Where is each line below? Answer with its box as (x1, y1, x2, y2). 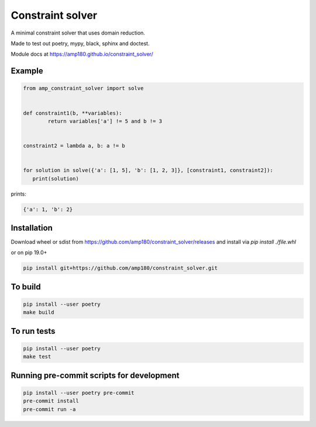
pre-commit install (23, 398, 79, 404)
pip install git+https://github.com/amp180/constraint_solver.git (23, 265, 218, 272)
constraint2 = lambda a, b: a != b (23, 142, 125, 149)
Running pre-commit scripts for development (11, 370, 180, 380)
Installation (11, 223, 53, 233)
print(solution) (32, 175, 79, 182)
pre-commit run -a (23, 406, 76, 412)
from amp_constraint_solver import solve (23, 85, 144, 92)
